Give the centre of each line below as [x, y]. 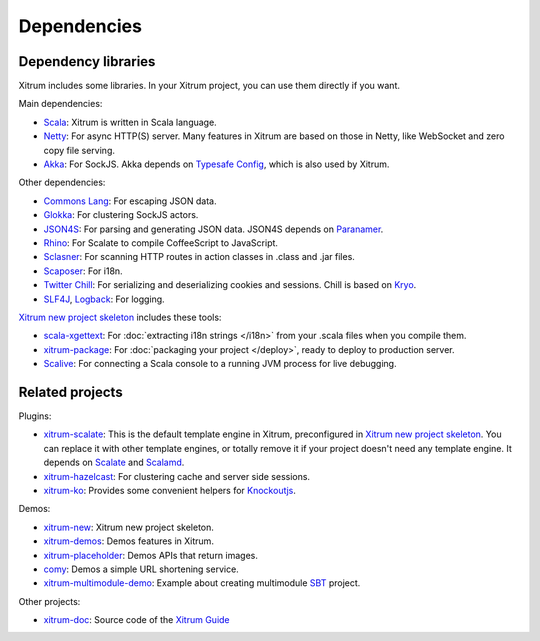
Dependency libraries [87, 61]
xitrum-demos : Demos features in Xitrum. [129, 541]
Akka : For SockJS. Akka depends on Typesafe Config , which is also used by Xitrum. [216, 164]
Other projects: [49, 601]
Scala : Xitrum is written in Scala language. [130, 122]
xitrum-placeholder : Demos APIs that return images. [151, 555]
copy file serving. [79, 150]
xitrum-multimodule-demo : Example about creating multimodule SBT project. [202, 583]
